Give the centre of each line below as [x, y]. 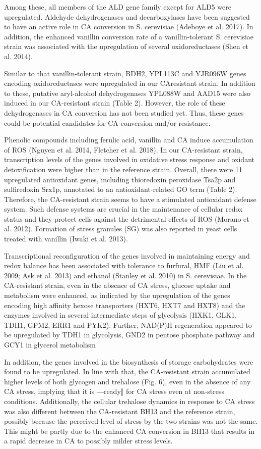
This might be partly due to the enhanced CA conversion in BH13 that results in [129, 431]
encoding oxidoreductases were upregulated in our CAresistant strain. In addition [130, 83]
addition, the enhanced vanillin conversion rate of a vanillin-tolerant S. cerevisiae [129, 36]
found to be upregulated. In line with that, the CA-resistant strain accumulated [127, 371]
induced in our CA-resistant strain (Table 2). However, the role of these [115, 103]
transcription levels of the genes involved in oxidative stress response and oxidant [129, 159]
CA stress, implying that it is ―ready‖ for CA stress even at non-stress [114, 391]
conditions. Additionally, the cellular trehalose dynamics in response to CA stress [129, 401]
